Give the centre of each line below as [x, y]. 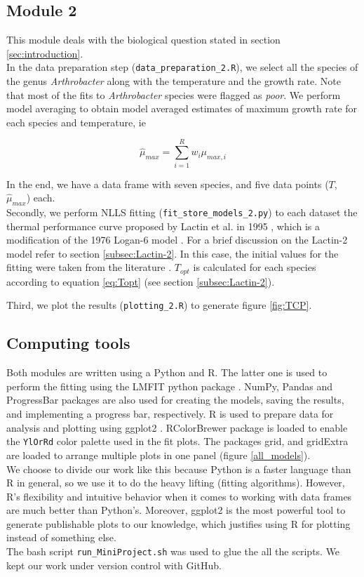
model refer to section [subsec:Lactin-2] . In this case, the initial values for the [173, 253]
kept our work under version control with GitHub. [114, 565]
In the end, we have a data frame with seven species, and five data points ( [168, 184]
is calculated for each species [255, 267]
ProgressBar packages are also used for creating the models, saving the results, [175, 400]
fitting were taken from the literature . [89, 267]
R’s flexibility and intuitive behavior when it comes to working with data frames [179, 496]
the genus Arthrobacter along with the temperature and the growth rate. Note [174, 81]
